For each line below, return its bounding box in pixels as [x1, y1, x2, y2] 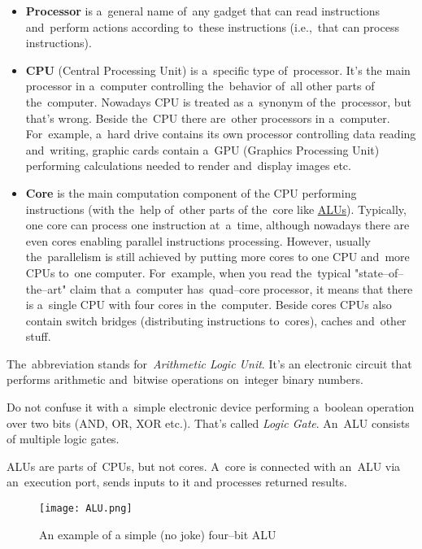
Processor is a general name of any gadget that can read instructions [25, 2, 380, 19]
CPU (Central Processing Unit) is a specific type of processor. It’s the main [25, 61, 411, 78]
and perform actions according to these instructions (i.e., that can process [25, 18, 399, 35]
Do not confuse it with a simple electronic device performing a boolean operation [7, 399, 415, 416]
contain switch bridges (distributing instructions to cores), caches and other [25, 312, 407, 329]
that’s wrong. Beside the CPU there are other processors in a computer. [25, 109, 390, 126]
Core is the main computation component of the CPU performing [25, 184, 357, 201]
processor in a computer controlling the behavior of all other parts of [25, 77, 375, 94]
